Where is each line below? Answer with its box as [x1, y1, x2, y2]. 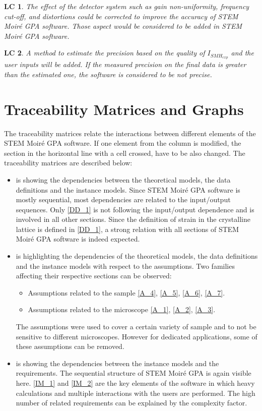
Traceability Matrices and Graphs [4, 98, 244, 119]
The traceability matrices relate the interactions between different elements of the [4, 128, 256, 138]
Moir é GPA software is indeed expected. [16, 233, 140, 244]
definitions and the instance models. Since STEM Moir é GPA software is [16, 184, 240, 195]
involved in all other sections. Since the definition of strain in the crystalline [16, 214, 250, 224]
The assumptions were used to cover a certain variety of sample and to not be [16, 321, 256, 332]
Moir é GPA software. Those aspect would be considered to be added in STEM [4, 21, 242, 31]
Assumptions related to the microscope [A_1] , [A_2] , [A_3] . [28, 304, 216, 315]
